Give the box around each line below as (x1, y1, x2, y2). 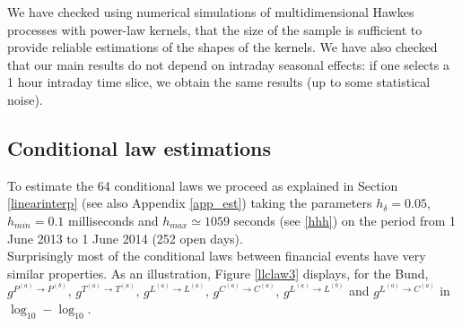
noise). (7, 90, 43, 108)
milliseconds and (67, 210, 159, 229)
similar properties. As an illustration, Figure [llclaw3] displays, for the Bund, (7, 263, 429, 282)
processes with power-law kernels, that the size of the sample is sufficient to (7, 20, 423, 39)
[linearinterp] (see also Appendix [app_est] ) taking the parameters (7, 193, 372, 212)
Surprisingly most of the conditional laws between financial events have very (7, 246, 426, 265)
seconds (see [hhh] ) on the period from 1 (233, 210, 456, 229)
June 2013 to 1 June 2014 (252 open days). (7, 228, 243, 247)
